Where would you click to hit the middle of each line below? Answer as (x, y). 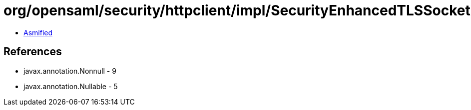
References (33, 52)
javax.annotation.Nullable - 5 (71, 86)
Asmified (38, 32)
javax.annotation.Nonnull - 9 (70, 71)
